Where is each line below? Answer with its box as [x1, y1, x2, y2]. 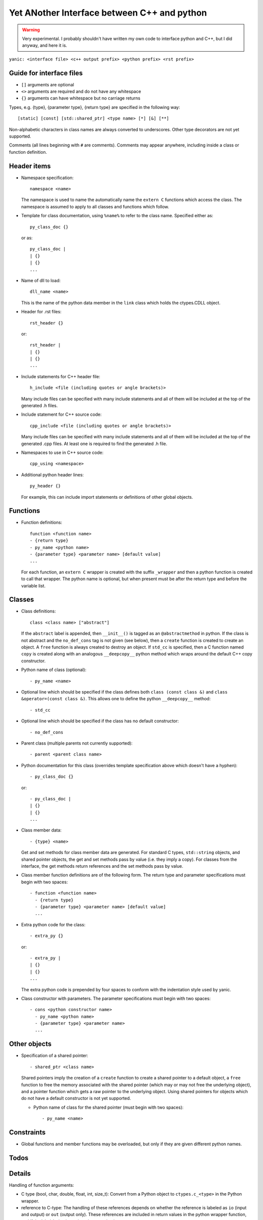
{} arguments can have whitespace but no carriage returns [21, 95, 141, 101]
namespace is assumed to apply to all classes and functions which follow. [21, 203, 169, 209]
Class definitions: [21, 608, 56, 614]
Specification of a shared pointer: [21, 1053, 89, 1058]
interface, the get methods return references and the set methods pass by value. [21, 863, 184, 869]
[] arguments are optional [21, 81, 74, 87]
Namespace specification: [21, 175, 74, 181]
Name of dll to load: [21, 277, 61, 283]
